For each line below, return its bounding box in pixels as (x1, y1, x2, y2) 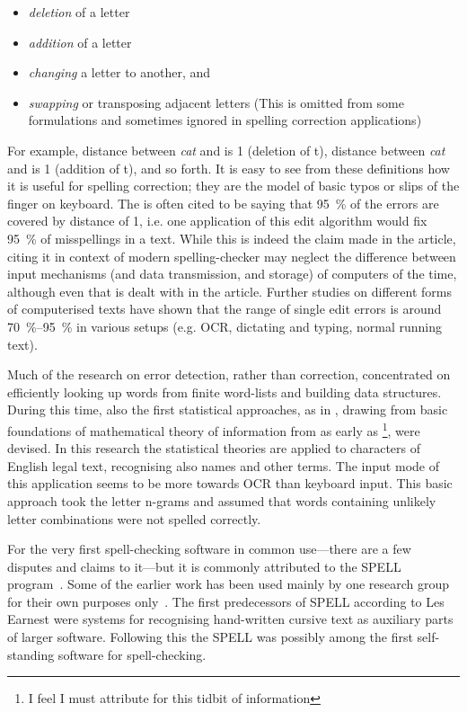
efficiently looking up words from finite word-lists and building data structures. (7, 382, 442, 401)
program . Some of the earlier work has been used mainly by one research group (7, 574, 450, 593)
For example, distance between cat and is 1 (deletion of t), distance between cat (7, 140, 445, 159)
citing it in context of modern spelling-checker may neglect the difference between (7, 246, 456, 265)
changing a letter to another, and (28, 63, 211, 82)
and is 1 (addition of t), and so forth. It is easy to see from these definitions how (7, 158, 450, 177)
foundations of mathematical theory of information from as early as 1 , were (7, 418, 420, 440)
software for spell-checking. (57, 645, 207, 663)
